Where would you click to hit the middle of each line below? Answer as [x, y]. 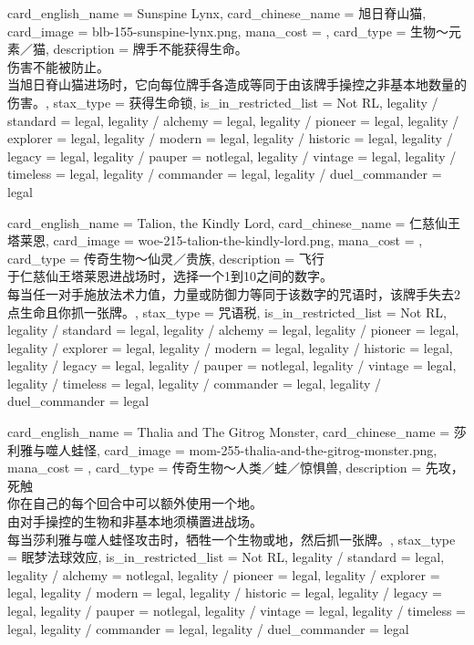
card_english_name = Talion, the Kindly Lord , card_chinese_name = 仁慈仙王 [234, 222]
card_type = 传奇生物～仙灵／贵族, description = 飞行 [166, 258]
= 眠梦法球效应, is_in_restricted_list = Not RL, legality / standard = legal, [226, 557]
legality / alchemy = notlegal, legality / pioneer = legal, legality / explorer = [224, 574]
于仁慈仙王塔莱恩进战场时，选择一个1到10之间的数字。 [170, 276]
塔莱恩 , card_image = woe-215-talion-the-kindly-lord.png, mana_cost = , [215, 240]
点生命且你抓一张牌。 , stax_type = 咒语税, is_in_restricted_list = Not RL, [227, 312]
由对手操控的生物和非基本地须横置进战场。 [135, 521]
